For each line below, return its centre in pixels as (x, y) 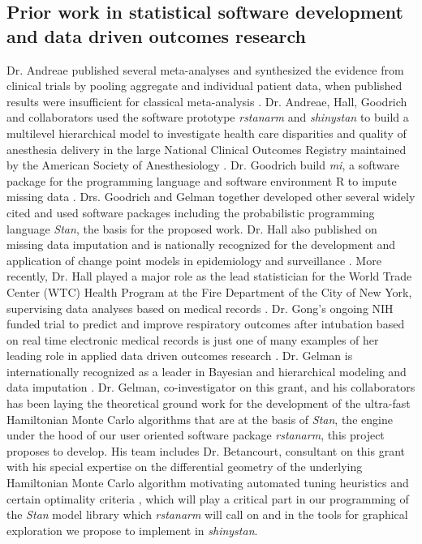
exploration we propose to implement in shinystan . (132, 530)
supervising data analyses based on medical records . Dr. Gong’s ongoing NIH (200, 308)
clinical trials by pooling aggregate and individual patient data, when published (205, 86)
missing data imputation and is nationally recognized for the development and (201, 244)
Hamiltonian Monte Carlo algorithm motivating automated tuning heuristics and (208, 483)
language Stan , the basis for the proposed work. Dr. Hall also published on (192, 228)
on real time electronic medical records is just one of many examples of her (193, 339)
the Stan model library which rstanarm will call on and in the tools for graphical (207, 514)
